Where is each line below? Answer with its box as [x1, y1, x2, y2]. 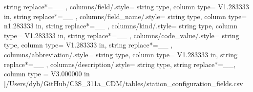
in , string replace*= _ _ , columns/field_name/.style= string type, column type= [4, 11, 247, 21]
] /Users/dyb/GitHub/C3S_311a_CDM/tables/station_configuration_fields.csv [4, 78, 243, 88]
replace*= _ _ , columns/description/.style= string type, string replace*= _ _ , [4, 59, 235, 69]
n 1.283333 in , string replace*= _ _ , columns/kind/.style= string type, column [4, 21, 238, 31]
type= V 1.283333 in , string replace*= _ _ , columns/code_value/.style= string [4, 30, 239, 40]
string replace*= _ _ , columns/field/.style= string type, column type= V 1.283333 [4, 1, 249, 11]
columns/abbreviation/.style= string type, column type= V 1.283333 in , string [4, 49, 238, 59]
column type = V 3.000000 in [4, 69, 90, 79]
